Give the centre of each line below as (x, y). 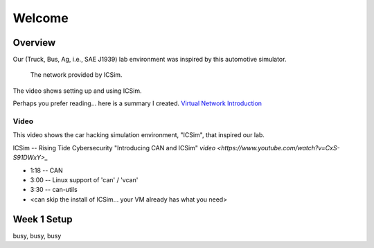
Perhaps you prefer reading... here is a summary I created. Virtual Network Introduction (137, 103)
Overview (34, 43)
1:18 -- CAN (46, 170)
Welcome (41, 18)
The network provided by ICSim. (76, 75)
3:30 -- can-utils (54, 190)
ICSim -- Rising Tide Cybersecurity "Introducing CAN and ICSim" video (114, 148)
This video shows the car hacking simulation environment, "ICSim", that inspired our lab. (139, 135)
